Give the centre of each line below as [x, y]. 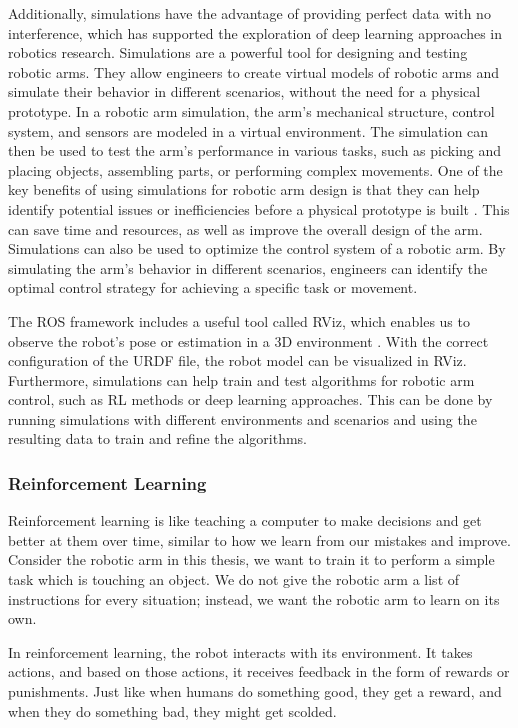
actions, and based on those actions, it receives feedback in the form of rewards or [259, 671]
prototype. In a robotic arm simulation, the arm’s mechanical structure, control [251, 110]
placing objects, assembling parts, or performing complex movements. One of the [255, 169]
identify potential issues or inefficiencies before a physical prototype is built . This [259, 208]
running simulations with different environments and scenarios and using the [242, 418]
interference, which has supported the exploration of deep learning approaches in [255, 32]
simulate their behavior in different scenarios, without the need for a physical [244, 91]
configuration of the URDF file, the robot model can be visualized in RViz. [237, 360]
